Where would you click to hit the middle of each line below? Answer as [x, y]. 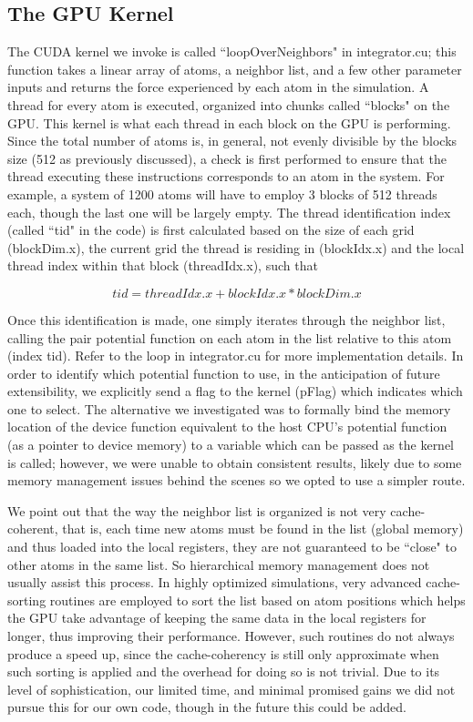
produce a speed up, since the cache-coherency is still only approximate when [223, 653]
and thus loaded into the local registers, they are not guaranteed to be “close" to [232, 547]
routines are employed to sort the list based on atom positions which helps [257, 600]
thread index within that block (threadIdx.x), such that [163, 265]
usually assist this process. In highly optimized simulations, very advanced [215, 582]
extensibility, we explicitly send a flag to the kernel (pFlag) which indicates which [235, 391]
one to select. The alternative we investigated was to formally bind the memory [229, 408]
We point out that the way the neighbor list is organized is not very [197, 510]
